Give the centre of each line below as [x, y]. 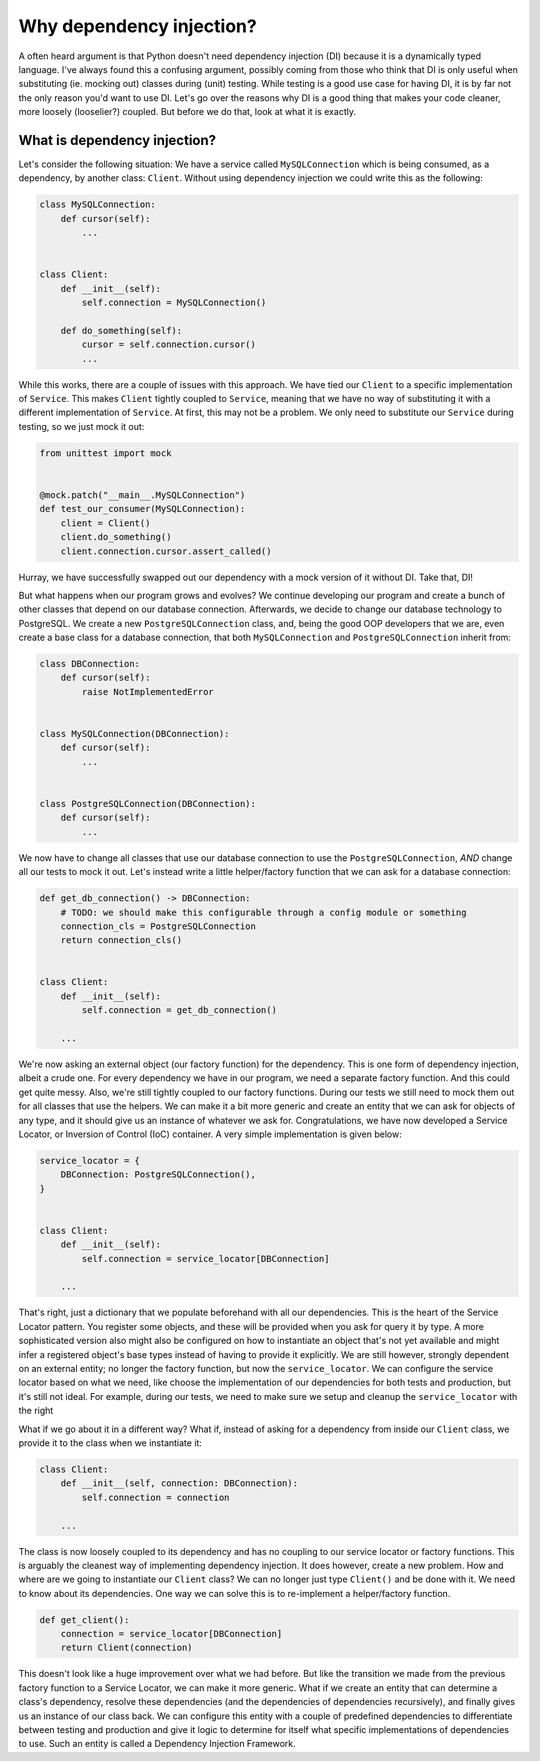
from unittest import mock [105, 453]
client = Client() [105, 523]
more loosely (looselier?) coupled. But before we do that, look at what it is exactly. [187, 112]
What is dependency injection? [117, 140]
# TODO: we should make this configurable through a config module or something [263, 912]
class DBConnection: [89, 664]
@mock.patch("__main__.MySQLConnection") [142, 495]
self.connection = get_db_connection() [179, 1010]
